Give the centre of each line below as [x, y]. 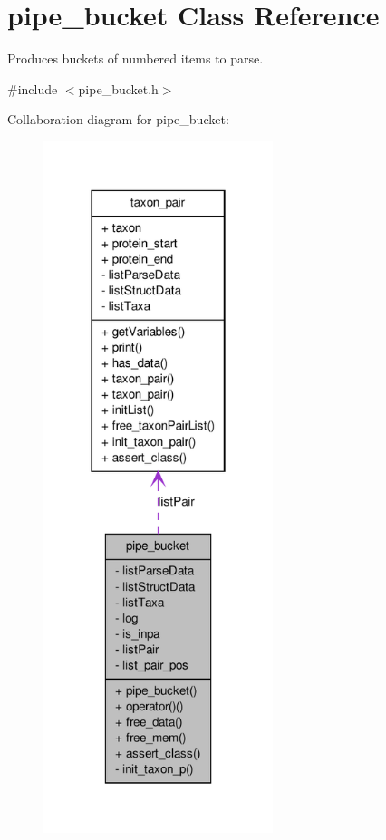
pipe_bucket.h [118, 88]
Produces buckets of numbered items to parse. [135, 58]
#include [33, 88]
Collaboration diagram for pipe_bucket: [118, 119]
